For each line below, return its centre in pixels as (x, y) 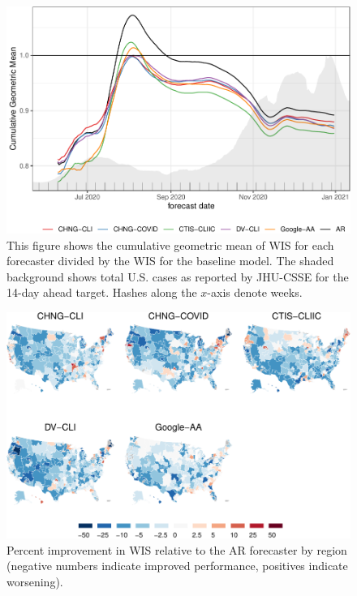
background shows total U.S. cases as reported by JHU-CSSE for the (178, 276)
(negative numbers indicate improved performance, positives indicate (177, 566)
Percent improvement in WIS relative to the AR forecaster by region (177, 549)
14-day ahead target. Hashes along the (102, 292)
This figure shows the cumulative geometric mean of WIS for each (170, 244)
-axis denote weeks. (255, 292)
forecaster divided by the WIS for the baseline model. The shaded (170, 261)
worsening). (35, 581)
